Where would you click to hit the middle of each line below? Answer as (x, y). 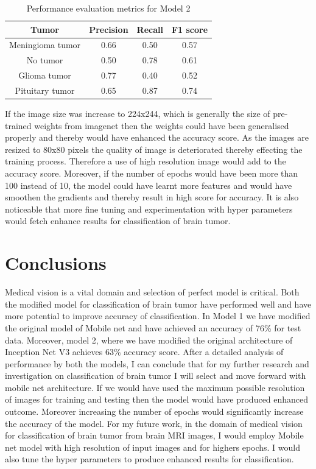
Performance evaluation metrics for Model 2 (108, 8)
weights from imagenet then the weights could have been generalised (162, 125)
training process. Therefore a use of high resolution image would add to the (146, 161)
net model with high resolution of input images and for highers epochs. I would (153, 447)
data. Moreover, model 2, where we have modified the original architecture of (149, 340)
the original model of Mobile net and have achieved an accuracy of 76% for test (153, 327)
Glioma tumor (45, 75)
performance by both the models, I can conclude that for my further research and (157, 363)
